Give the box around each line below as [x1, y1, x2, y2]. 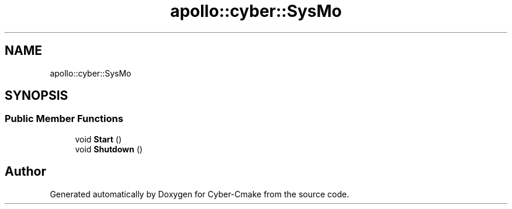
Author [5, 164, 46, 179]
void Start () [75, 134, 122, 144]
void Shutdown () [75, 144, 143, 154]
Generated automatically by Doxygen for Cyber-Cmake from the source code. [50, 189, 350, 199]
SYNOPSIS [5, 88, 68, 103]
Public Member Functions [5, 113, 123, 125]
